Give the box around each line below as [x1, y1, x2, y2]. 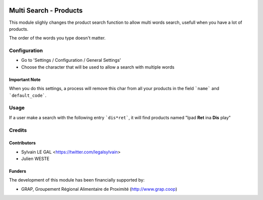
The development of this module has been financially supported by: [9, 177, 145, 183]
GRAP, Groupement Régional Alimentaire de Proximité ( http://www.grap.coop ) [21, 186, 177, 192]
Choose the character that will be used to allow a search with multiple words [21, 64, 175, 70]
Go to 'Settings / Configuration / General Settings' [21, 57, 121, 63]
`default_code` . [9, 92, 47, 98]
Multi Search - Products [9, 6, 83, 15]
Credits [9, 127, 27, 133]
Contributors [9, 140, 36, 146]
